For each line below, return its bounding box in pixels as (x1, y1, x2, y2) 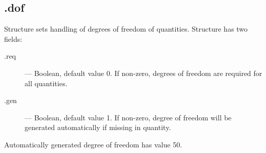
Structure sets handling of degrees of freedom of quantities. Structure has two (4, 23, 248, 34)
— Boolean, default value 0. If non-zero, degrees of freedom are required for (25, 67, 262, 78)
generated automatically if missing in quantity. (25, 122, 171, 133)
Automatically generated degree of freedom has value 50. (4, 139, 182, 149)
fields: (4, 33, 23, 44)
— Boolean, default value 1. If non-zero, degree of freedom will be (25, 112, 232, 122)
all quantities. (25, 78, 68, 88)
